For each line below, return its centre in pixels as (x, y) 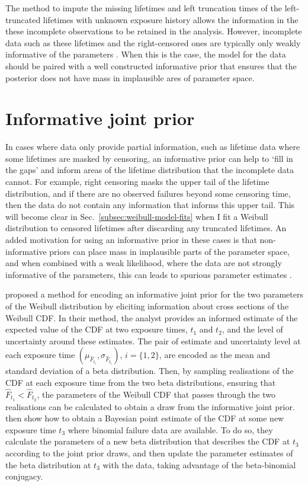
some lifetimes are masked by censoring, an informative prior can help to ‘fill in (149, 158)
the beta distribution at (48, 464)
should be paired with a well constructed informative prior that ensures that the (151, 65)
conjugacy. (24, 476)
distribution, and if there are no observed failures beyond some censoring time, (148, 193)
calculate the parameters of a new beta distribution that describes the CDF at (148, 441)
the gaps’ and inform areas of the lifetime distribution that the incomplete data (150, 170)
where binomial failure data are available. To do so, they (170, 429)
